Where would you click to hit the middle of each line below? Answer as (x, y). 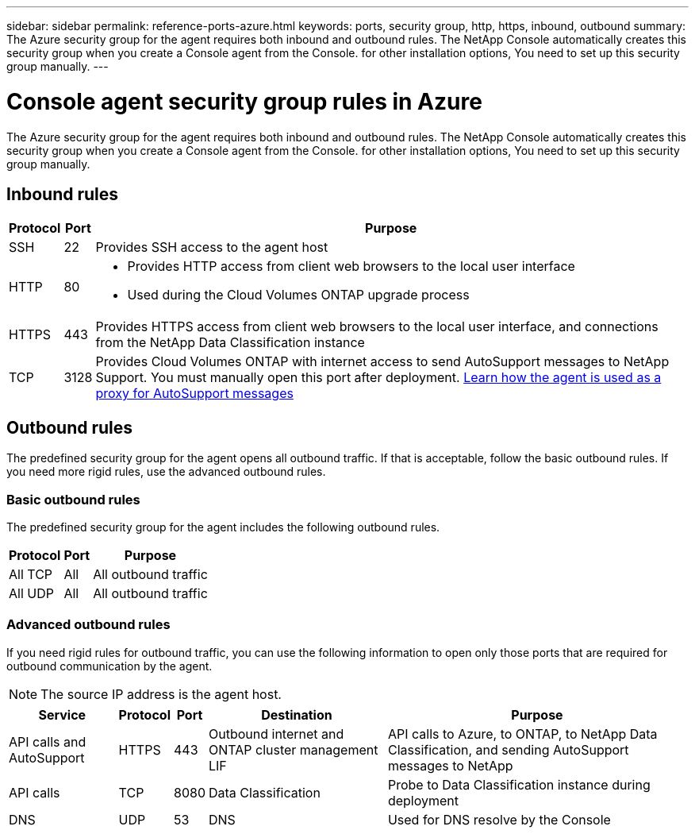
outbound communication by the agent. (109, 666)
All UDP (31, 593)
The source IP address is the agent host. (161, 694)
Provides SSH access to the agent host (212, 247)
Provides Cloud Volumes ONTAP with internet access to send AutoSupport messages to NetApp (382, 362)
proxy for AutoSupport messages (194, 394)
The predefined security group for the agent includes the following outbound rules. (223, 527)
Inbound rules (63, 194)
